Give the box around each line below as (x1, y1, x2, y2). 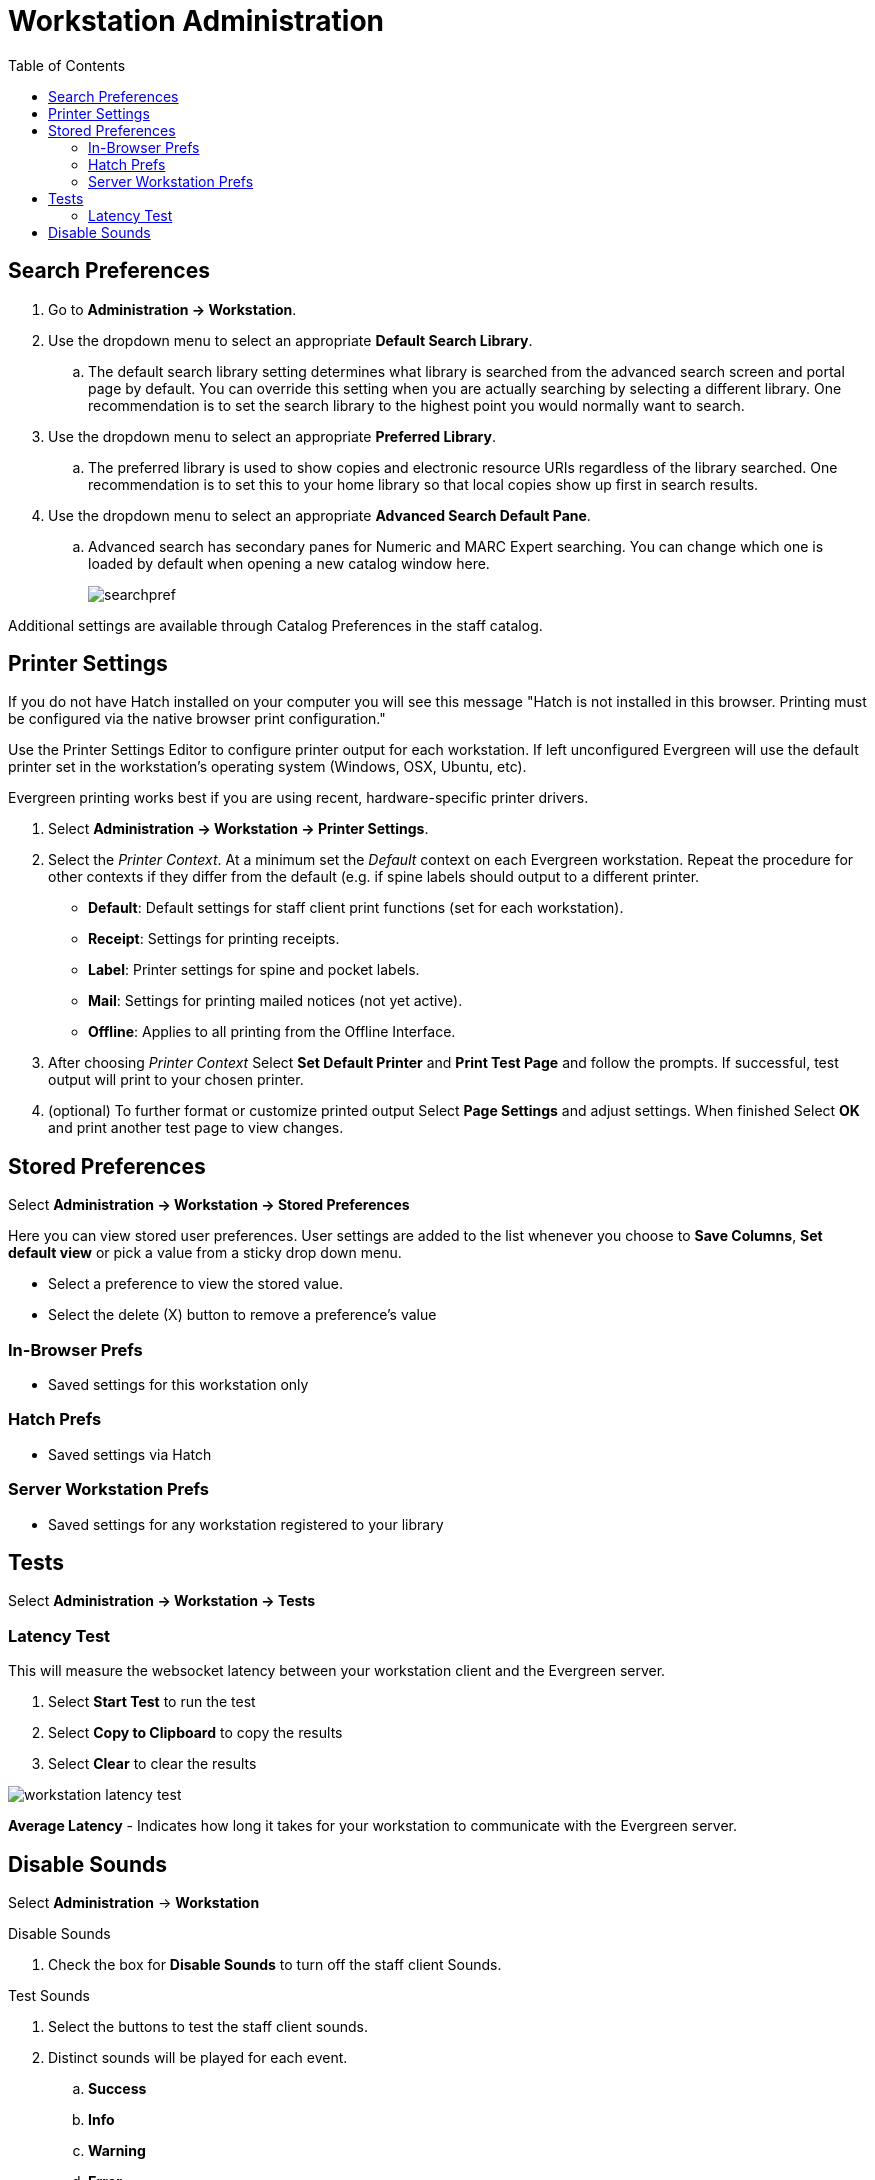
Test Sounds (8, 1986, 90, 2004)
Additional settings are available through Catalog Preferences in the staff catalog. (8, 616, 543, 634)
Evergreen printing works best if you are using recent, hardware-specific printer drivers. (8, 789, 589, 807)
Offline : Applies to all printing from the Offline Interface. (88, 1023, 456, 1041)
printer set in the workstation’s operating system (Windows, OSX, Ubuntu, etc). (8, 758, 527, 776)
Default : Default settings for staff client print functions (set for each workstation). (88, 899, 624, 917)
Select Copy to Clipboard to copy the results (48, 1724, 343, 1742)
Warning (88, 2141, 146, 2159)
